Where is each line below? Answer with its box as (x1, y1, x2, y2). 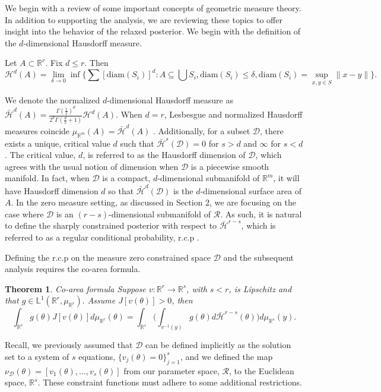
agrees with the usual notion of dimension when (5, 160, 179, 172)
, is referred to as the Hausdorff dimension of (82, 148, 246, 161)
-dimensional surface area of (200, 184, 301, 197)
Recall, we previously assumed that (5, 339, 133, 351)
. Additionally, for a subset (153, 124, 250, 137)
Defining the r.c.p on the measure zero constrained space (5, 251, 211, 263)
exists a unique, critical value (5, 137, 110, 149)
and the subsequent (223, 251, 294, 263)
